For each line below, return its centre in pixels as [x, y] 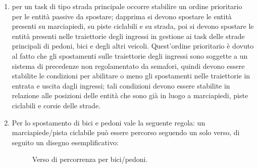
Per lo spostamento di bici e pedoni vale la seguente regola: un [109, 122]
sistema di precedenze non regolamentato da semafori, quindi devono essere [128, 66]
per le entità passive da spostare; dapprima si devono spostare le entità [122, 16]
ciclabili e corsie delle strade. [56, 105]
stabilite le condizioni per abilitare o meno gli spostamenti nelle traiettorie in [131, 76]
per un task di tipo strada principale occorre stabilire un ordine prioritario [127, 6]
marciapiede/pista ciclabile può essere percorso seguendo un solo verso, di [126, 132]
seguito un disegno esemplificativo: [65, 142]
